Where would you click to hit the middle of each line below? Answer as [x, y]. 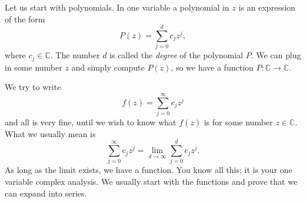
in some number [34, 67]
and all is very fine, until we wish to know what [91, 122]
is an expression [267, 7]
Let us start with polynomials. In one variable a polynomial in [117, 7]
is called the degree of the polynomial [177, 55]
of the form [25, 19]
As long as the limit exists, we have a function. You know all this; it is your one [149, 170]
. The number [75, 55]
